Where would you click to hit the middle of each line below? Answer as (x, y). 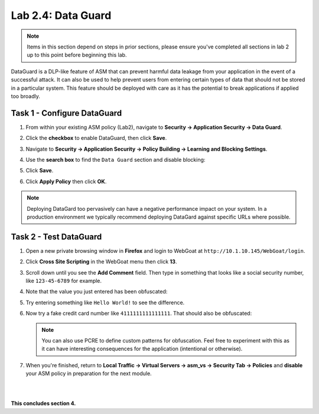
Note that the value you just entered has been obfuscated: (97, 292)
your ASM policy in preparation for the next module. (89, 374)
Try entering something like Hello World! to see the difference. (105, 302)
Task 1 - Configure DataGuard (66, 113)
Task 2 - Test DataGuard (56, 237)
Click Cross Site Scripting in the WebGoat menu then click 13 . (101, 262)
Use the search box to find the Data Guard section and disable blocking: (115, 159)
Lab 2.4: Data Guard (61, 15)
